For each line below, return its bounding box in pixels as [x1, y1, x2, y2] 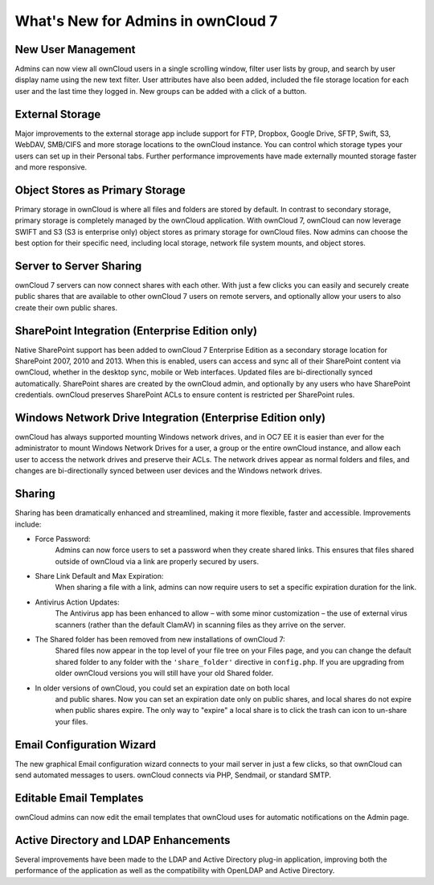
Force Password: [35, 534, 92, 543]
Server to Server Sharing [14, 259, 142, 272]
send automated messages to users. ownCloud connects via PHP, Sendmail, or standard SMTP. [14, 770, 332, 780]
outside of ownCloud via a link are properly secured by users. [55, 556, 259, 566]
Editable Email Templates [14, 791, 144, 805]
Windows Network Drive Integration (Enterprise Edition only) [14, 411, 325, 424]
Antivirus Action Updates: [35, 597, 120, 607]
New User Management [14, 43, 136, 56]
